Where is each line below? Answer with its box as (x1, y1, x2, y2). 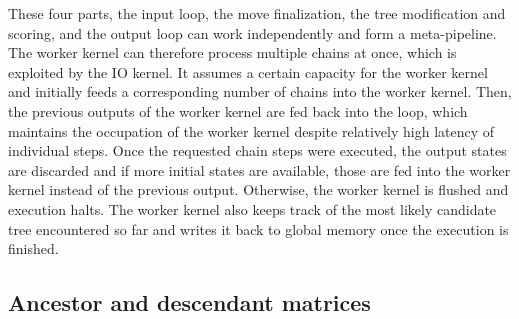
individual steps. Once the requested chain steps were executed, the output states (8, 140, 507, 161)
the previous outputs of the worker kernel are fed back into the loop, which (8, 100, 468, 121)
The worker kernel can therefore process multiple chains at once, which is (8, 42, 457, 63)
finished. (8, 238, 59, 259)
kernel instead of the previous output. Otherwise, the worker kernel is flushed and (8, 179, 509, 200)
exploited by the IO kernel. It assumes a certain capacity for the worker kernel (8, 61, 488, 82)
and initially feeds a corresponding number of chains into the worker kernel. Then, (8, 81, 512, 102)
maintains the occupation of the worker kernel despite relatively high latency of (8, 120, 495, 141)
